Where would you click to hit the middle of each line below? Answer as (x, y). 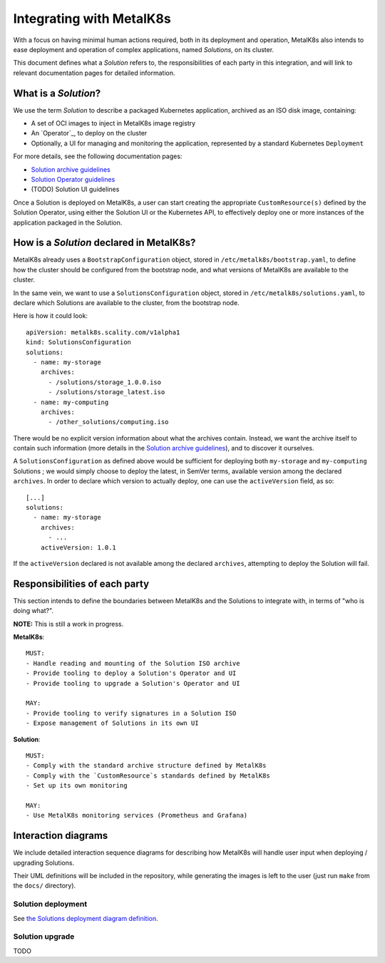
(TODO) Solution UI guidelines (75, 190)
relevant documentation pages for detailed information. (94, 73)
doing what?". (33, 611)
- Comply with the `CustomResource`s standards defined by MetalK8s (148, 776)
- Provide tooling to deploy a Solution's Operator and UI (131, 673)
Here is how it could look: (51, 316)
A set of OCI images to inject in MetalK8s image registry (113, 123)
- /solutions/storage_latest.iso (107, 392)
